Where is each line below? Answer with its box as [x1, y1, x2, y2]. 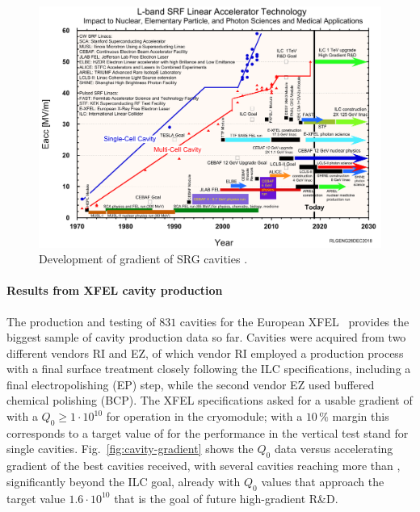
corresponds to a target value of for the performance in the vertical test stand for [6, 424, 409, 441]
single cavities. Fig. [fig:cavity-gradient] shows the [6, 440, 254, 457]
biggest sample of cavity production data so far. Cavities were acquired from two [6, 329, 406, 346]
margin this [332, 408, 389, 425]
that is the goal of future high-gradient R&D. [114, 489, 338, 506]
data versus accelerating [274, 440, 393, 457]
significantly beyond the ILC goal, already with [6, 472, 241, 489]
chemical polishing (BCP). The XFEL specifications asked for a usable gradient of [6, 392, 413, 409]
